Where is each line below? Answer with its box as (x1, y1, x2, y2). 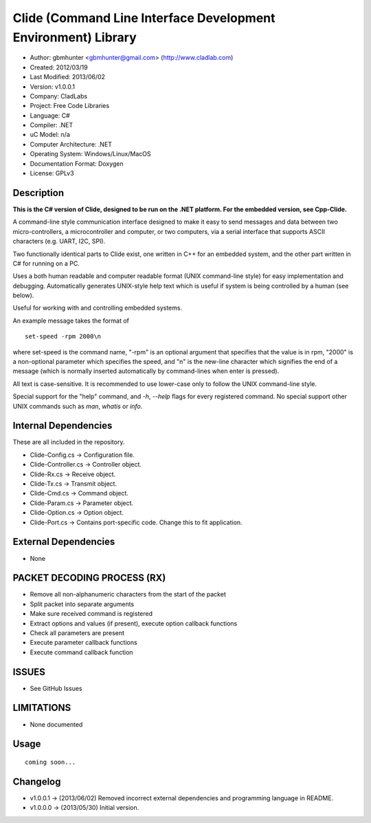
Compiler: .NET (30, 121, 74, 129)
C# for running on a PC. (12, 259, 80, 268)
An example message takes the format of (12, 317, 130, 325)
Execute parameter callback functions (30, 639, 137, 647)
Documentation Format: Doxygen (30, 159, 124, 168)
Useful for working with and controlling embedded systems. (12, 303, 182, 312)
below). (12, 291, 34, 299)
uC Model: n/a (30, 131, 70, 139)
